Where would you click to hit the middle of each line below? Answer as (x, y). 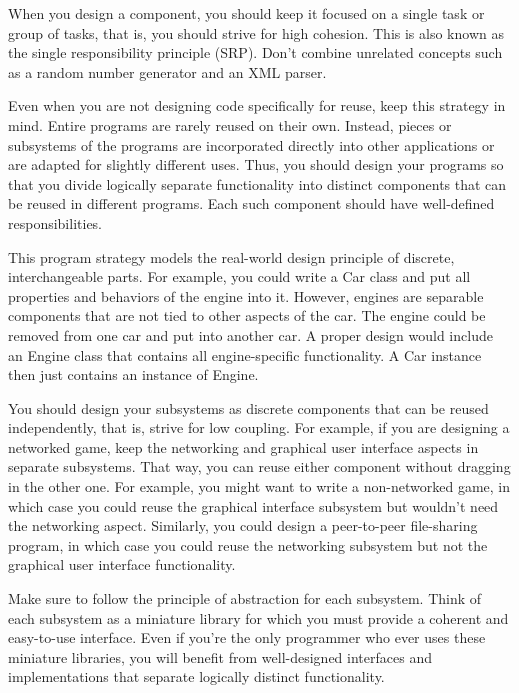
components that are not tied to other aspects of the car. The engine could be (247, 315)
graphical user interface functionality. (122, 564)
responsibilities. (55, 222)
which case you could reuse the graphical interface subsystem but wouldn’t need (253, 505)
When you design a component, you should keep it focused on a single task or (246, 13)
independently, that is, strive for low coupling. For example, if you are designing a (259, 427)
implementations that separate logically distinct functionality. (196, 676)
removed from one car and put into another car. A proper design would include (250, 334)
